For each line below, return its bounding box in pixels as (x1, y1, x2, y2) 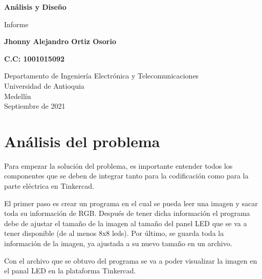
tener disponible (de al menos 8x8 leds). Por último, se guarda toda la (4, 228, 224, 238)
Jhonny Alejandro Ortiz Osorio (4, 36, 116, 47)
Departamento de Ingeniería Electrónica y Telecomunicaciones (4, 70, 199, 81)
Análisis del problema (4, 130, 160, 151)
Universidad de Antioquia (4, 80, 84, 91)
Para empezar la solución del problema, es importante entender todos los (4, 160, 233, 171)
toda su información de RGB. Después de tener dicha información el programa (4, 208, 250, 218)
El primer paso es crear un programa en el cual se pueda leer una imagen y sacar (4, 197, 258, 208)
